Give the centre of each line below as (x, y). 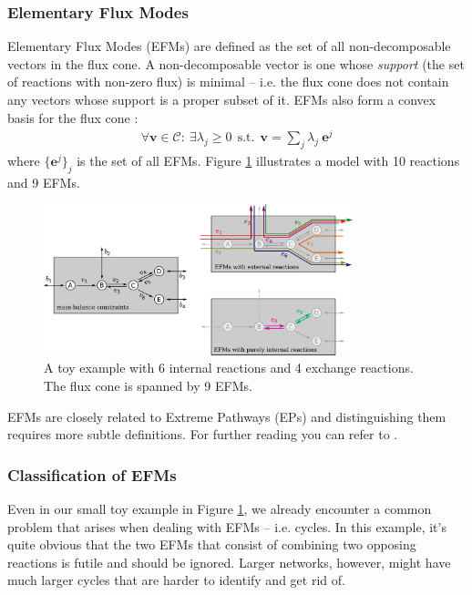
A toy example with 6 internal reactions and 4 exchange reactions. (229, 368)
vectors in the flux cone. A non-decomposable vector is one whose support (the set (236, 63)
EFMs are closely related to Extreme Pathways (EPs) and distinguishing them (227, 416)
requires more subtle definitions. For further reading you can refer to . (203, 434)
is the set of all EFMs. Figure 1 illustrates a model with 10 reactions (268, 161)
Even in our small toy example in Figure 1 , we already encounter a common (220, 508)
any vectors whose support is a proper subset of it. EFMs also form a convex (222, 99)
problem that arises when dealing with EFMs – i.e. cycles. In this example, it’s (227, 526)
